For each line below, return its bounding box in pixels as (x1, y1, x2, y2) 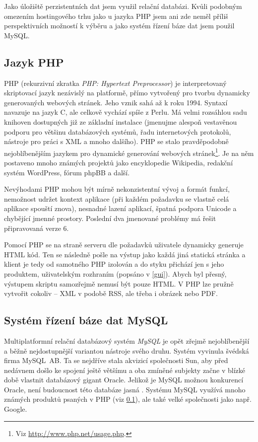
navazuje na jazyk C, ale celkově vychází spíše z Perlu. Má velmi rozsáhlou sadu (4, 107, 247, 117)
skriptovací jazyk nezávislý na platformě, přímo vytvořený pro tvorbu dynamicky (4, 87, 250, 98)
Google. (4, 404, 27, 414)
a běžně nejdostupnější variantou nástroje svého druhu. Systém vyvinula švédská (4, 345, 249, 356)
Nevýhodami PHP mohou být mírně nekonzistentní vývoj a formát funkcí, (4, 184, 230, 194)
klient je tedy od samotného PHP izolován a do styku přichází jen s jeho (4, 259, 224, 269)
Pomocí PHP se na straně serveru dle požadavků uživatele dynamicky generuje (4, 239, 244, 250)
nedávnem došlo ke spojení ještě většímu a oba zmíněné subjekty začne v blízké (4, 365, 246, 375)
